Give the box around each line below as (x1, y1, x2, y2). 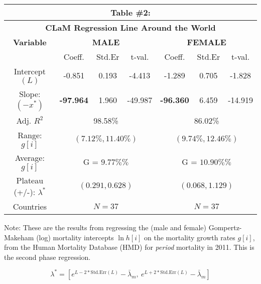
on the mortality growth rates (144, 232, 235, 242)
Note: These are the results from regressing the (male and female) (4, 222, 207, 232)
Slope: (19, 88, 41, 100)
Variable (13, 36, 47, 48)
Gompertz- (208, 222, 242, 232)
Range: (18, 129, 42, 141)
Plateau (16, 174, 44, 186)
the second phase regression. (4, 251, 91, 262)
